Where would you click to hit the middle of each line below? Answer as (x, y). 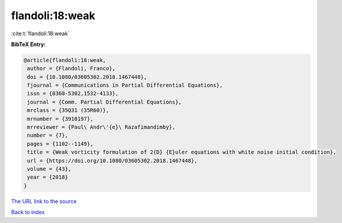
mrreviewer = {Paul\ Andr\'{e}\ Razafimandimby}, (102, 127)
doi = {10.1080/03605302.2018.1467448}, (87, 77)
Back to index (28, 212)
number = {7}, (48, 135)
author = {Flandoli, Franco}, (72, 68)
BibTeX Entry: (28, 44)
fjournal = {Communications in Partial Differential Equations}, (125, 85)
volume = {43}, (49, 169)
